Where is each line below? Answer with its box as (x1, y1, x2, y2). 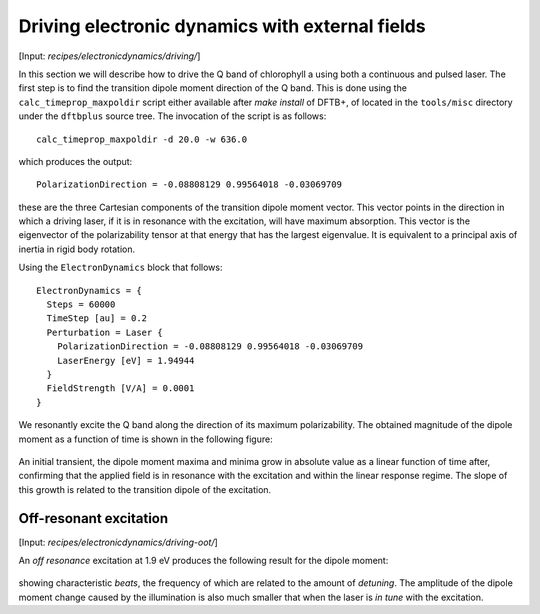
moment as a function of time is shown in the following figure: (18, 433, 274, 445)
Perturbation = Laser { (46, 326, 164, 338)
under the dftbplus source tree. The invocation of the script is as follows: (18, 110, 327, 122)
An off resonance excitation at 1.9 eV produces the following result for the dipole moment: (18, 555, 389, 566)
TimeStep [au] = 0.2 (46, 313, 148, 324)
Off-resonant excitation (18, 510, 169, 527)
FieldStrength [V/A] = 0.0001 (46, 383, 195, 394)
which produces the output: (18, 155, 133, 167)
